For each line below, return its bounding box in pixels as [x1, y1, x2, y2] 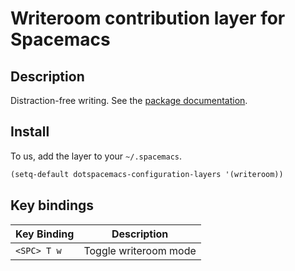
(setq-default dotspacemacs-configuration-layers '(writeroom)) [10, 169, 284, 179]
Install [10, 123, 50, 141]
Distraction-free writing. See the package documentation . [10, 95, 248, 106]
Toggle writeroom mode [83, 243, 197, 257]
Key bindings [10, 197, 95, 214]
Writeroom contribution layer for [10, 7, 286, 30]
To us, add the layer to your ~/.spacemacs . [10, 150, 183, 162]
